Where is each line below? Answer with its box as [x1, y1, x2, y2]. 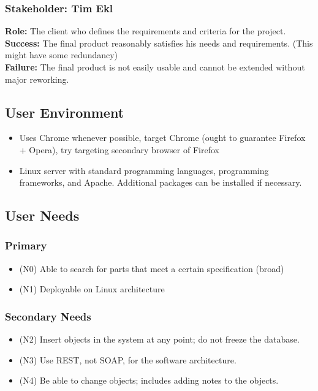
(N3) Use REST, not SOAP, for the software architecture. [19, 353, 237, 366]
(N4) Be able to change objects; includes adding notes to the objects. [19, 374, 279, 387]
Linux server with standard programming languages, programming [19, 164, 269, 177]
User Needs [5, 206, 80, 225]
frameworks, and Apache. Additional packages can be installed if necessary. [19, 176, 302, 189]
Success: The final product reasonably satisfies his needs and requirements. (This [5, 36, 313, 49]
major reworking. [5, 72, 69, 85]
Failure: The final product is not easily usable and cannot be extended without [5, 61, 305, 73]
